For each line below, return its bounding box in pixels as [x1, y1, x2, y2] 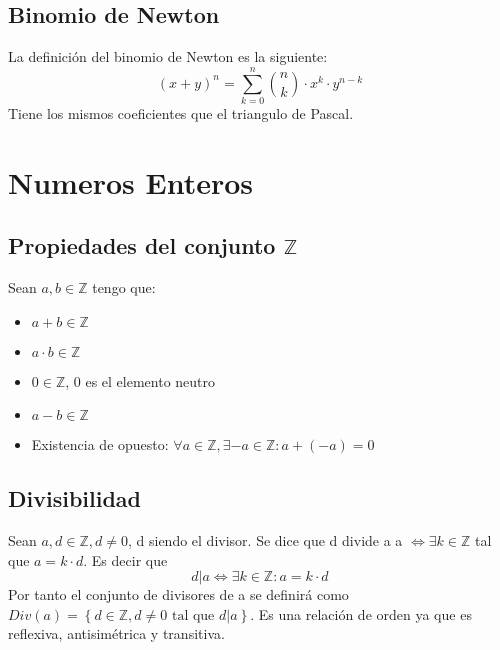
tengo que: [92, 277, 156, 298]
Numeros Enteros [8, 161, 254, 202]
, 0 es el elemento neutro [65, 370, 216, 391]
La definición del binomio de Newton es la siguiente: [8, 46, 328, 67]
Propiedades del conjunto [8, 230, 276, 261]
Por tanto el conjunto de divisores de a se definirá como [8, 584, 349, 605]
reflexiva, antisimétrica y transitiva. [8, 623, 225, 644]
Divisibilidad [8, 483, 141, 514]
